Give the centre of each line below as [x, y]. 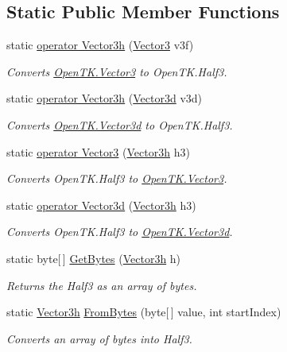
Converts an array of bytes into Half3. [99, 338]
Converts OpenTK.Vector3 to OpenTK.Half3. [117, 71]
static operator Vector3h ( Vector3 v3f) [100, 45]
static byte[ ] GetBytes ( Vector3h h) [94, 258]
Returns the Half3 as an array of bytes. [102, 285]
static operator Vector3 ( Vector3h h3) [98, 151]
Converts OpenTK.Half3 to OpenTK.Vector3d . [120, 232]
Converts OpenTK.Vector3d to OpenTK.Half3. [120, 124]
